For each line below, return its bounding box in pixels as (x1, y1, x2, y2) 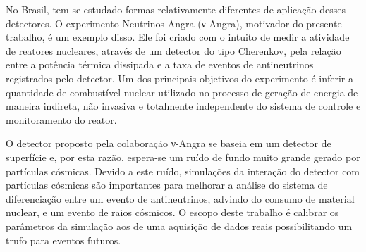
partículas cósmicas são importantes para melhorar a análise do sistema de (6, 177, 328, 192)
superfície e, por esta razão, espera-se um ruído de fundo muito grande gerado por (6, 149, 360, 164)
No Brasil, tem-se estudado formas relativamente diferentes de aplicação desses (6, 2, 346, 16)
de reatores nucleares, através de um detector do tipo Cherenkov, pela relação (6, 43, 341, 58)
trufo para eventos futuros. (6, 232, 121, 247)
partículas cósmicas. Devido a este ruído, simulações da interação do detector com (6, 163, 360, 178)
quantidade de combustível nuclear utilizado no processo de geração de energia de (6, 84, 358, 99)
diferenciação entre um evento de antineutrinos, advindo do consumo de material (6, 191, 355, 206)
